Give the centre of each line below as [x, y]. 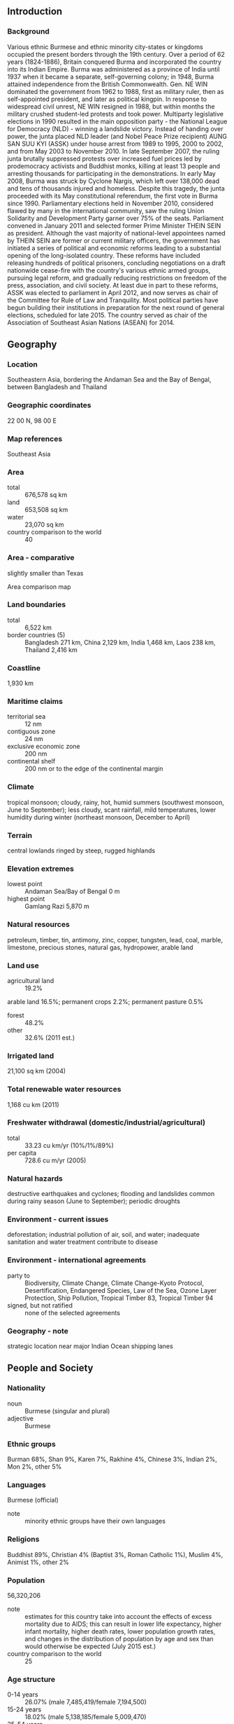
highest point [26, 899]
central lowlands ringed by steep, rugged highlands [81, 850]
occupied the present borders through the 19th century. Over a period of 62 [116, 54]
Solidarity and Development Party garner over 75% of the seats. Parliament [116, 218]
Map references [35, 439]
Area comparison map [39, 586]
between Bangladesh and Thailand [57, 387]
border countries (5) [36, 634]
